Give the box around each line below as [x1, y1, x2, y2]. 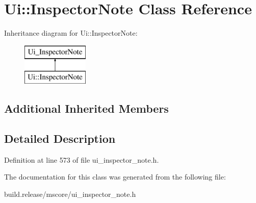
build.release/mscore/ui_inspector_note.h [4, 189, 136, 199]
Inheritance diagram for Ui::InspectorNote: [4, 28, 138, 38]
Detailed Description [4, 131, 116, 146]
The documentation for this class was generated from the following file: [4, 171, 226, 182]
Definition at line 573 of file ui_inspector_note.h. [4, 154, 159, 165]
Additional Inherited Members [4, 100, 169, 116]
